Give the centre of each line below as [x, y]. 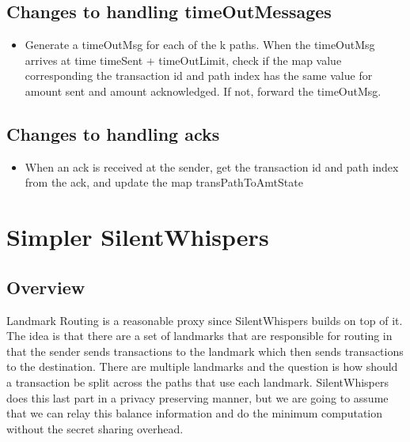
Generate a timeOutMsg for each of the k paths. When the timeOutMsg [200, 45]
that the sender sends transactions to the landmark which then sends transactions [205, 351]
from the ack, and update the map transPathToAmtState [164, 182]
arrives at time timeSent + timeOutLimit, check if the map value [183, 60]
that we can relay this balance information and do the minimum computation [195, 413]
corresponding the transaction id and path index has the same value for [199, 76]
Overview [46, 287]
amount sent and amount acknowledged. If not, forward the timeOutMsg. [203, 91]
